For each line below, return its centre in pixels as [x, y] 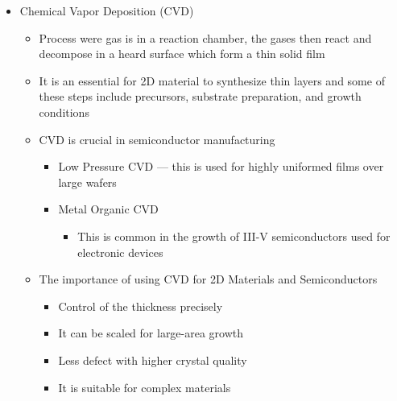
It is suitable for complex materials [145, 387]
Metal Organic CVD [108, 209]
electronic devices [120, 252]
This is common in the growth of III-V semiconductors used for [234, 236]
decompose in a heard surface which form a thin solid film [182, 54]
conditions [64, 112]
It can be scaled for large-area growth [151, 333]
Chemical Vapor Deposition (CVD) [107, 10]
